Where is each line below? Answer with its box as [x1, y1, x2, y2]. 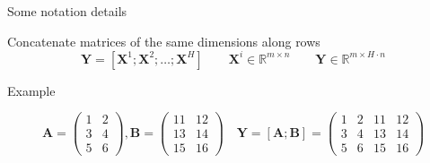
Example [7, 81, 56, 99]
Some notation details [7, 2, 127, 20]
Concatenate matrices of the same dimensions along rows [7, 31, 320, 50]
